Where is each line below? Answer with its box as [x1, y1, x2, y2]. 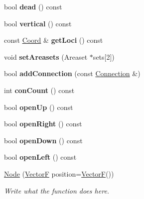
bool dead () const [4, 1, 62, 11]
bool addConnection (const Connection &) [4, 68, 141, 79]
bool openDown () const [4, 135, 83, 145]
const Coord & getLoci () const [4, 35, 103, 45]
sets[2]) [93, 51, 115, 62]
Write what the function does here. [4, 185, 110, 196]
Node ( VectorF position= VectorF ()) [4, 168, 114, 179]
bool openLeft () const [4, 152, 77, 162]
